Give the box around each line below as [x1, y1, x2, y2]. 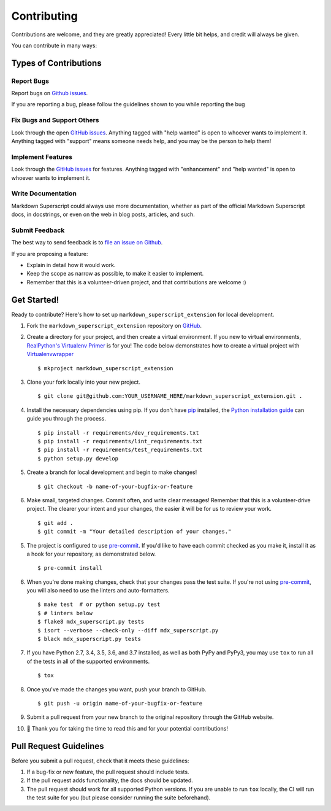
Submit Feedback [11, 226, 65, 235]
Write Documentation [11, 189, 77, 198]
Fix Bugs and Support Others [11, 116, 99, 125]
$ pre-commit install [37, 565, 102, 572]
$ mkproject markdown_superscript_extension [37, 365, 174, 371]
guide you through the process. [26, 415, 107, 422]
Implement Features [11, 152, 73, 161]
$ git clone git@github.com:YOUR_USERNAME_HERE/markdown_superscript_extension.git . [37, 393, 303, 400]
